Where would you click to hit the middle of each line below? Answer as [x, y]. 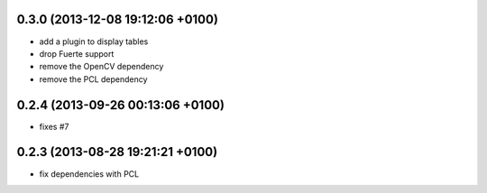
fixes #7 [54, 126]
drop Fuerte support [77, 53]
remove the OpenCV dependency [101, 67]
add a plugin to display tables [94, 41]
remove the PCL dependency [93, 79]
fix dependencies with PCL [89, 174]
